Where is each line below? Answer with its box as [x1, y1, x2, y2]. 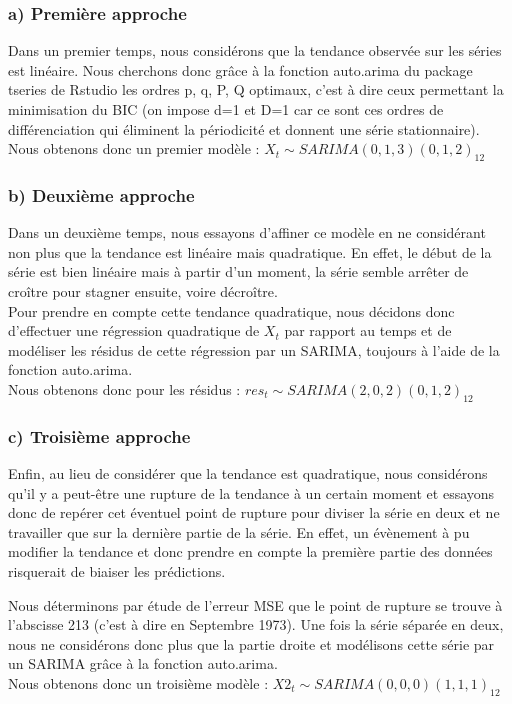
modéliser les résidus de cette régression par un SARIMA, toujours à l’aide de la [8, 339, 500, 360]
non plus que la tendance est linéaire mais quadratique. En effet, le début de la [8, 241, 492, 262]
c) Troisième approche [8, 423, 191, 448]
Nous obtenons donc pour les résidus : [8, 378, 241, 399]
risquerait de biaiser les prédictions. [8, 560, 226, 581]
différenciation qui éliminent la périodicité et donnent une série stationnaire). [8, 118, 480, 139]
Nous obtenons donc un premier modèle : [8, 138, 260, 159]
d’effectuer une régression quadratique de [8, 320, 260, 341]
